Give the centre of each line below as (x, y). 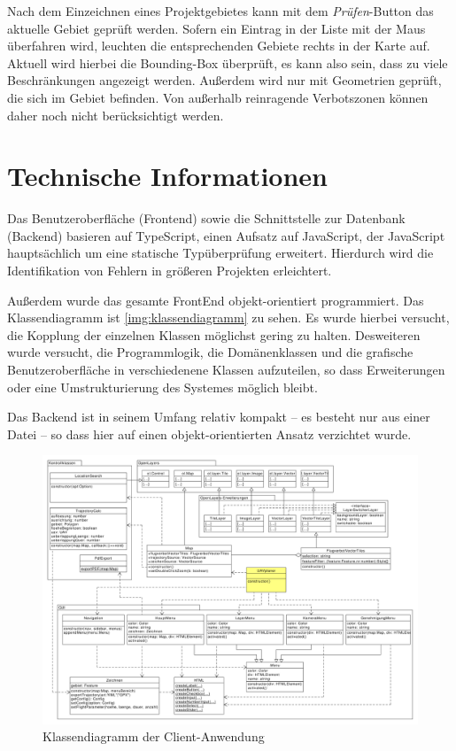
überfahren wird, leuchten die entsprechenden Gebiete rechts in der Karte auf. (219, 46)
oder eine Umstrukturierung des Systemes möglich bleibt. (162, 387)
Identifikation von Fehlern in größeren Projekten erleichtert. (170, 271)
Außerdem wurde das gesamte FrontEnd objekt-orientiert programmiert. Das (216, 300)
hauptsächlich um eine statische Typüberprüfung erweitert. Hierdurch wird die (220, 253)
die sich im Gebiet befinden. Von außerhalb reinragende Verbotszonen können (218, 97)
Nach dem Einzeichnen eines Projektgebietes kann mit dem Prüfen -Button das (220, 11)
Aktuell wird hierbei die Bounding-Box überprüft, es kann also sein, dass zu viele (228, 62)
